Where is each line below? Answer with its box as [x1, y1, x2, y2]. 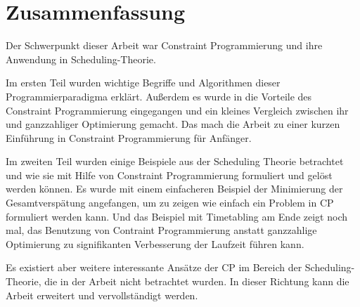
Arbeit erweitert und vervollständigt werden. [6, 287, 198, 302]
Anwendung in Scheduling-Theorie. [6, 51, 156, 66]
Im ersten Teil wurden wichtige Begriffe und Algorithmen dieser [6, 75, 281, 90]
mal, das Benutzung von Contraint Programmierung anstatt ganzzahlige [6, 223, 317, 237]
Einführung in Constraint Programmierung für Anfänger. [6, 130, 252, 145]
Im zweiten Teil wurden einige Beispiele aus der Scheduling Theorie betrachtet [6, 154, 344, 169]
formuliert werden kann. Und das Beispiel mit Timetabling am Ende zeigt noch [6, 209, 347, 223]
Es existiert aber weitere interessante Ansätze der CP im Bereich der [6, 260, 302, 275]
